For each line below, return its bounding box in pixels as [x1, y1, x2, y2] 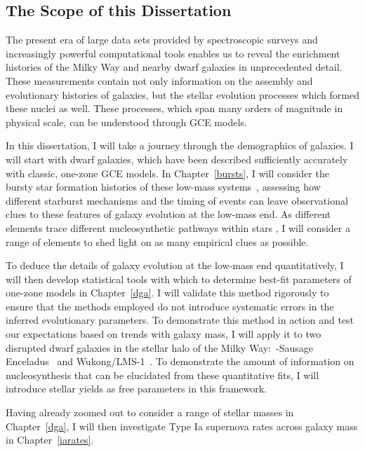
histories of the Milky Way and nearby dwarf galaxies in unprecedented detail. [6, 60, 343, 74]
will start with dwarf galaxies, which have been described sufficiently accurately [6, 151, 348, 166]
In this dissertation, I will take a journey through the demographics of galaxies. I [6, 138, 354, 153]
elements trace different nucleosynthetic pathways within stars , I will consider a [6, 220, 350, 235]
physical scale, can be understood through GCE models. [6, 114, 247, 129]
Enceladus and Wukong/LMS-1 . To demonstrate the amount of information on [6, 354, 354, 369]
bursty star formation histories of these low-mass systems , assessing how [6, 179, 321, 194]
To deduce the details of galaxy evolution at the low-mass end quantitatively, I [6, 258, 344, 273]
